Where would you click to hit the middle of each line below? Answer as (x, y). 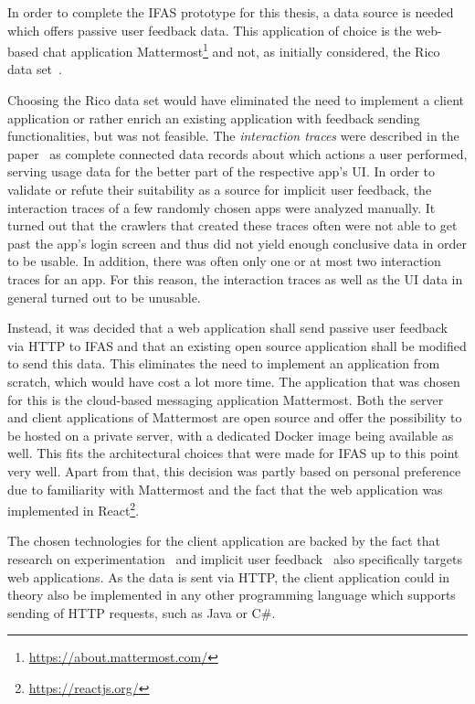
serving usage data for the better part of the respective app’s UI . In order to (222, 171)
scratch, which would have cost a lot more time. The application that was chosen (234, 381)
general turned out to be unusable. (104, 297)
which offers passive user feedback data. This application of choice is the (210, 30)
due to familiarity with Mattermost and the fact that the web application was (225, 489)
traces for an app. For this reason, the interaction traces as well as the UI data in (235, 278)
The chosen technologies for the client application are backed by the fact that (224, 541)
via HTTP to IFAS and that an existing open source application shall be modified (237, 345)
